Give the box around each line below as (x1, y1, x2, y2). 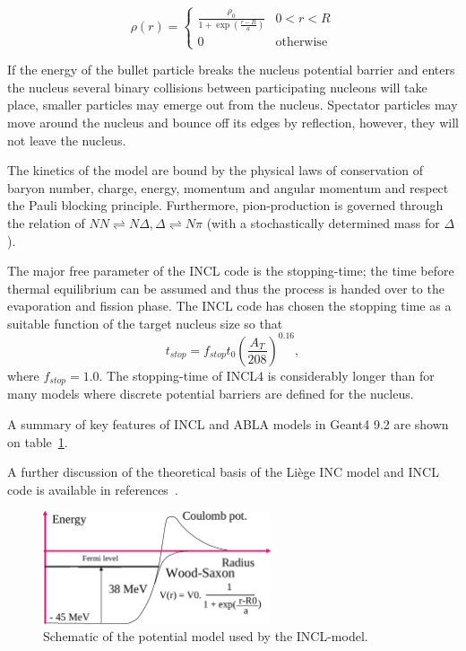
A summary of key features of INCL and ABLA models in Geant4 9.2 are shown (7, 415, 449, 434)
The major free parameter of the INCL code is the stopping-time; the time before (7, 261, 454, 280)
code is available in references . (7, 479, 178, 498)
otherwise (275, 35, 328, 48)
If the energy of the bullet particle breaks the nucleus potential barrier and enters (7, 60, 455, 79)
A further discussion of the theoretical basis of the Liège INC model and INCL (7, 462, 439, 481)
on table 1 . (7, 432, 68, 451)
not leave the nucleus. (7, 130, 126, 149)
